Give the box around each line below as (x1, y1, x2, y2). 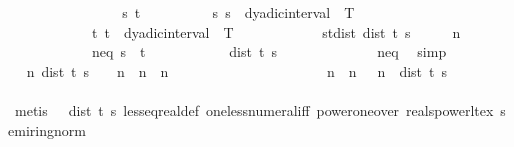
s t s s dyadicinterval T (122, 2, 355, 22)
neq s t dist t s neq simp (91, 41, 447, 62)
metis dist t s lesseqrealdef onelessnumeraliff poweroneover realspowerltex (14, 99, 494, 120)
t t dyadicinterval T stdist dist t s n (91, 21, 461, 42)
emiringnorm (8, 119, 86, 140)
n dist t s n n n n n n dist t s (26, 60, 447, 81)
